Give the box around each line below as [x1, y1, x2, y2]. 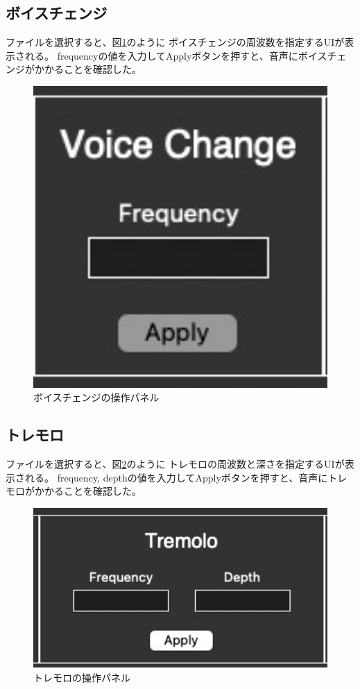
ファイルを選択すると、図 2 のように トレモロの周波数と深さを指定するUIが [6, 457, 345, 471]
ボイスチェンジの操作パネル [33, 390, 160, 405]
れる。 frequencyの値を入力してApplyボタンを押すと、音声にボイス [24, 48, 327, 62]
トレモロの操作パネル [33, 670, 130, 684]
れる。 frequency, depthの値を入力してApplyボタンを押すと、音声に [24, 470, 328, 484]
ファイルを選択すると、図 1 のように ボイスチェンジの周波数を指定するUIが [6, 35, 345, 49]
